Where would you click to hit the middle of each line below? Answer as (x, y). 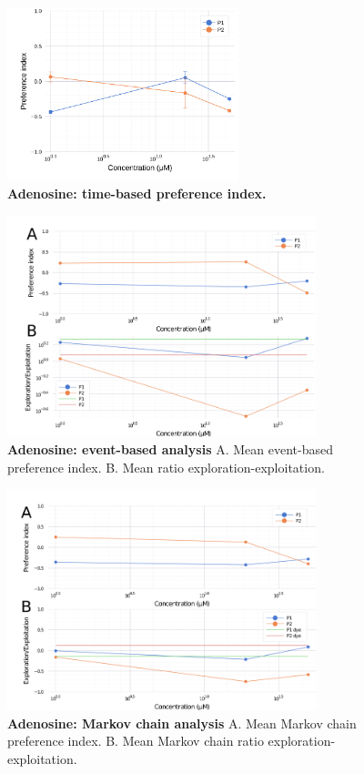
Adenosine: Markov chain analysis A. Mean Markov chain (182, 723)
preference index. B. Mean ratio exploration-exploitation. (166, 467)
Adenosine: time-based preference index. (137, 193)
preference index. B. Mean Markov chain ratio (136, 741)
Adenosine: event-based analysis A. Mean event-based (170, 449)
